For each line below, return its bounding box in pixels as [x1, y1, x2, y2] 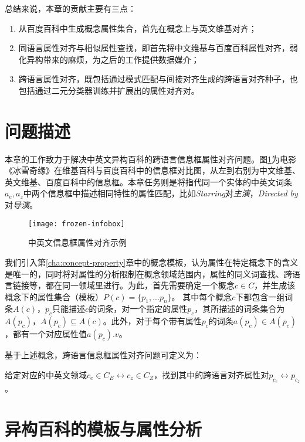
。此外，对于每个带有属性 [103, 315, 202, 327]
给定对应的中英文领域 [5, 368, 87, 380]
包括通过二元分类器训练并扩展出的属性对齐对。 [18, 84, 199, 96]
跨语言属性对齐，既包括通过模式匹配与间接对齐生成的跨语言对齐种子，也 [18, 73, 298, 85]
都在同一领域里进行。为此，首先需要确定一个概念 [45, 279, 235, 291]
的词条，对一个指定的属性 [89, 302, 188, 315]
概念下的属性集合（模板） [5, 290, 103, 302]
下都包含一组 [235, 290, 285, 302]
